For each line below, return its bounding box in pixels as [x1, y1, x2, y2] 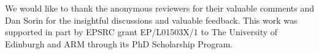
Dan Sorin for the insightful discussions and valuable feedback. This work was [5, 13, 298, 26]
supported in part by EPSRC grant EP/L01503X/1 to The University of [5, 25, 278, 38]
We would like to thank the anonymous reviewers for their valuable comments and [5, 2, 314, 14]
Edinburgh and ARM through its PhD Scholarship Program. [5, 37, 233, 50]
